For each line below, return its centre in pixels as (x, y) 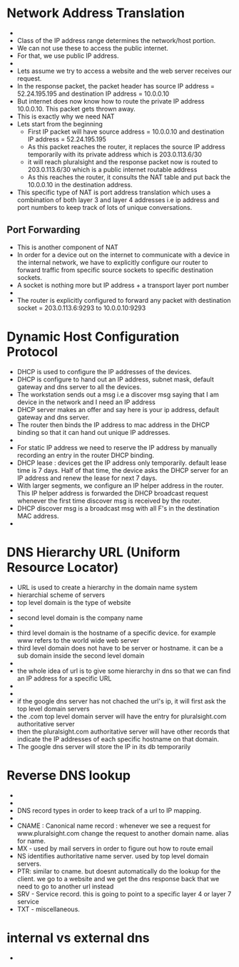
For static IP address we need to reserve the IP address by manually (117, 447)
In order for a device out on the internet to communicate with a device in (123, 254)
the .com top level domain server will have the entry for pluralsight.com (122, 716)
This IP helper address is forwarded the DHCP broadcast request (112, 493)
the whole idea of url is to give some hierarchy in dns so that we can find (124, 671)
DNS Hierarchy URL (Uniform (93, 552)
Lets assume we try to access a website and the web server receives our (124, 71)
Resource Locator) (63, 567)
